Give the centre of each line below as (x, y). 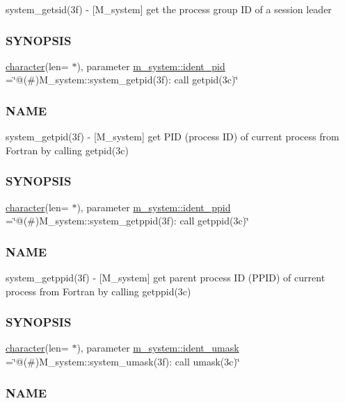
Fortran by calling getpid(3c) (67, 150)
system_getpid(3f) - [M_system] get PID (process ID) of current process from (172, 137)
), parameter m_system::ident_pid (151, 66)
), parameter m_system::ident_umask (158, 348)
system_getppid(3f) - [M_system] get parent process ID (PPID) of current (166, 278)
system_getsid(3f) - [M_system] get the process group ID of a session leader (169, 9)
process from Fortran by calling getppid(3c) (98, 291)
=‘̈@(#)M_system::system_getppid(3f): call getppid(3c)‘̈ (127, 221)
